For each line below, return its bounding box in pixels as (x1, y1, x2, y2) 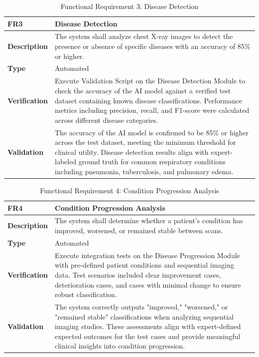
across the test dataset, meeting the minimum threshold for (55, 137, 236, 147)
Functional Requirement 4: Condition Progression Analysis (40, 185, 219, 195)
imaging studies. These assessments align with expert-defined (55, 321, 241, 332)
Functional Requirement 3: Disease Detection (60, 1, 199, 11)
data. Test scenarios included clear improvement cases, (55, 269, 221, 280)
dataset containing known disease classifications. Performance (55, 95, 243, 105)
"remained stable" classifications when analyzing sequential (55, 311, 234, 322)
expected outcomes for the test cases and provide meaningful (55, 331, 241, 341)
